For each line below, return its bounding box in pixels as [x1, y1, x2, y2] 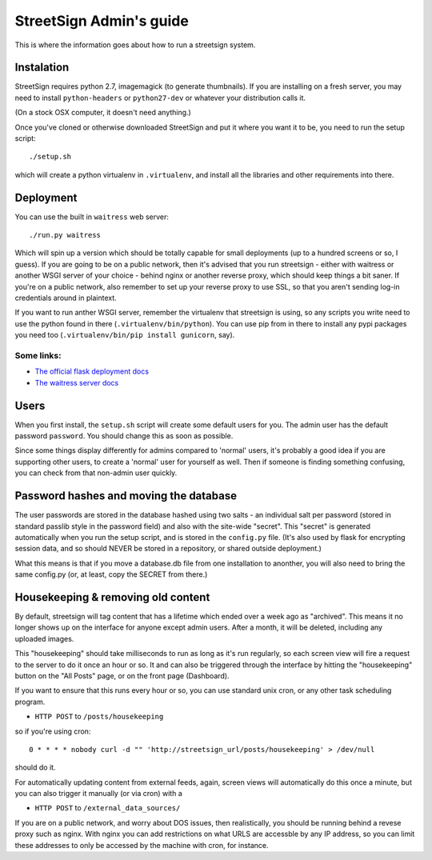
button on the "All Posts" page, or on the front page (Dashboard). [14, 670, 230, 680]
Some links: [14, 350, 62, 361]
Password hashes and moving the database [14, 489, 238, 503]
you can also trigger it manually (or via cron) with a [14, 789, 183, 798]
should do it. [14, 762, 56, 772]
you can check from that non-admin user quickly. [14, 468, 178, 478]
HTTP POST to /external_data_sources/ [34, 803, 181, 813]
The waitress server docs [34, 378, 119, 387]
